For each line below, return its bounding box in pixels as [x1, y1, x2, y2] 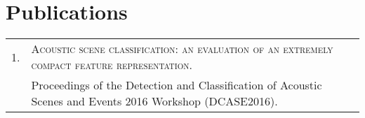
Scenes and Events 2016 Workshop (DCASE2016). [31, 93, 278, 110]
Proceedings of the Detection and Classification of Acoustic [31, 77, 322, 94]
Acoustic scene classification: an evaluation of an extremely [31, 40, 333, 57]
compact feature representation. [31, 57, 192, 73]
